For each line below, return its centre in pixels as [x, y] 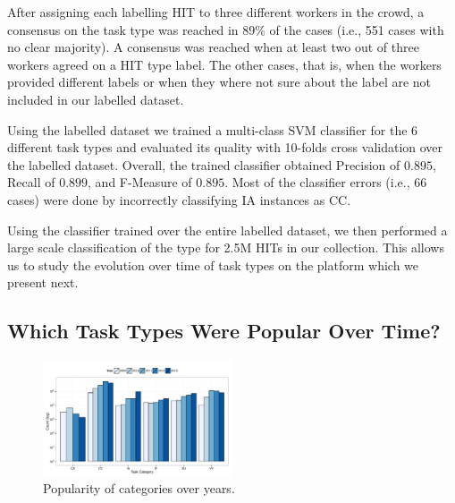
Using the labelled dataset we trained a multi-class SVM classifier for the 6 [213, 129]
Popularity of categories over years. [139, 488]
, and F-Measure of [140, 182]
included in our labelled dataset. [96, 99]
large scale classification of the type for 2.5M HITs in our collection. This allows [226, 247]
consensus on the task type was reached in [123, 29]
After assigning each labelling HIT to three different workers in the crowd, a [216, 12]
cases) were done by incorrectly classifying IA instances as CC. [179, 199]
